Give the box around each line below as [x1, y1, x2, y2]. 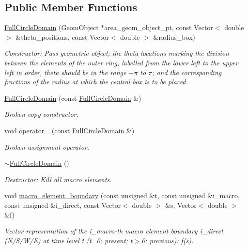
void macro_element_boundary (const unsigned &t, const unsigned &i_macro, [4, 190, 240, 201]
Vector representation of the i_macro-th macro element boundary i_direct [4, 226, 223, 236]
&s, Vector [165, 200, 197, 210]
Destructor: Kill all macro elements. [4, 174, 112, 184]
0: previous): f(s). [141, 235, 194, 245]
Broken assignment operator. [4, 141, 89, 152]
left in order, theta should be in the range [4, 67, 126, 77]
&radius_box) [153, 31, 195, 42]
